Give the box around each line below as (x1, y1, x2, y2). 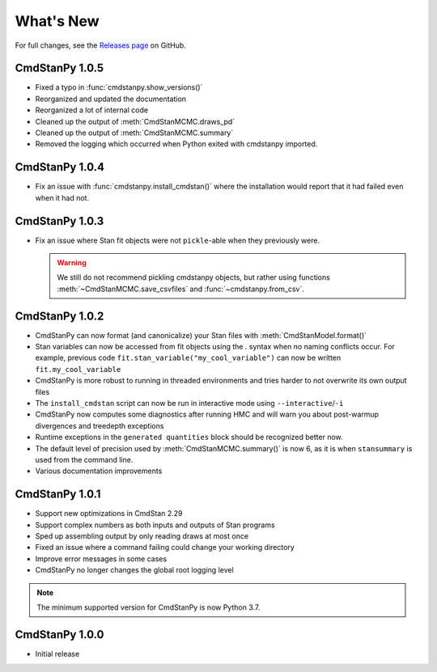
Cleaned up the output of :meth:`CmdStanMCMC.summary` (35, 128, 234, 137)
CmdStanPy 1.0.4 (15, 160, 105, 174)
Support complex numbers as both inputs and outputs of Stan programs (35, 520, 275, 530)
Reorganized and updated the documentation (35, 94, 186, 104)
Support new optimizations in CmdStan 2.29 (35, 509, 183, 518)
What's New (15, 12, 100, 30)
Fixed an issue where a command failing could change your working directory (35, 543, 295, 552)
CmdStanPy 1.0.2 (15, 309, 104, 323)
